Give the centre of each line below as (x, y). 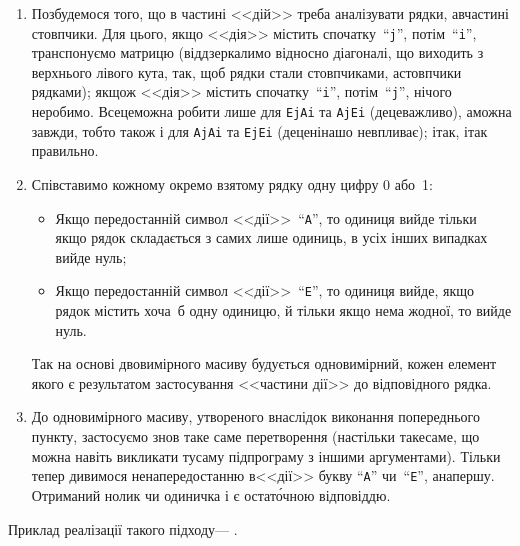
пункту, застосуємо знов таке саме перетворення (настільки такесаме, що (255, 436)
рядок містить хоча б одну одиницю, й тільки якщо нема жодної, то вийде (283, 310)
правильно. (65, 150)
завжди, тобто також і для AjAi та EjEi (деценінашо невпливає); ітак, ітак (259, 130)
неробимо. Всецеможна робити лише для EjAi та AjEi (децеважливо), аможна (271, 111)
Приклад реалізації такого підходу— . (123, 528)
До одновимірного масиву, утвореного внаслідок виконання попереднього (255, 416)
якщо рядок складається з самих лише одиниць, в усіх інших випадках (271, 237)
